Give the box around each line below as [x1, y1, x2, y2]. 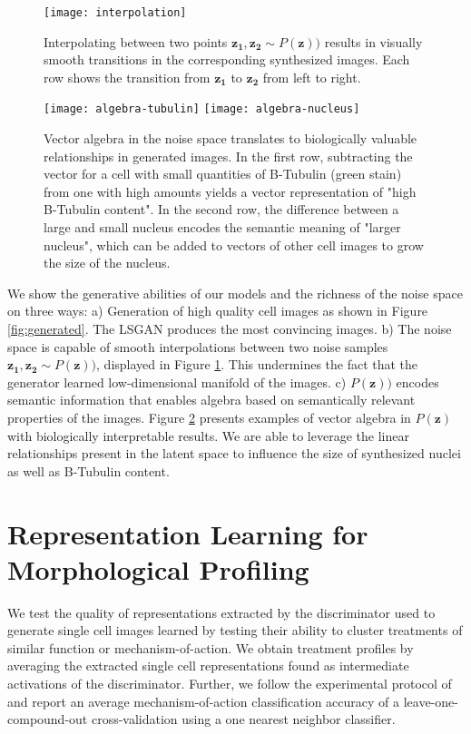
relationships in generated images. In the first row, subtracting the [44, 146, 413, 165]
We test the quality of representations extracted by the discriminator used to [7, 602, 436, 621]
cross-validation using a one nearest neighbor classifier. [91, 710, 396, 729]
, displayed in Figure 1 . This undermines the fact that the [96, 355, 418, 374]
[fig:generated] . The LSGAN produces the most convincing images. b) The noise [7, 319, 452, 338]
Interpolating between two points [44, 32, 228, 51]
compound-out [7, 710, 88, 729]
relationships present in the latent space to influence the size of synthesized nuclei [7, 444, 461, 463]
